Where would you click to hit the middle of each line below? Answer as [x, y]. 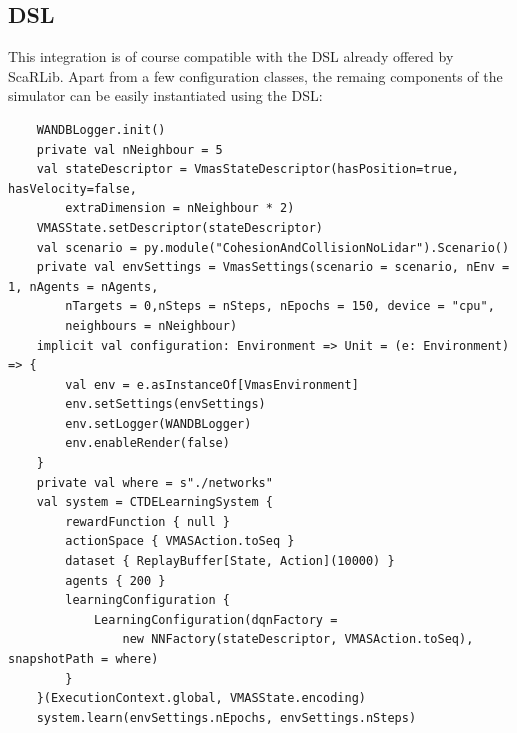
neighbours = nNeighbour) [151, 325]
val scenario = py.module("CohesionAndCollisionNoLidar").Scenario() [273, 247]
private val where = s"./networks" [154, 482]
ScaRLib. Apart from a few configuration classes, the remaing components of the [255, 75]
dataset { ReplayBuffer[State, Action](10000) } [230, 561]
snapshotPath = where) [83, 659]
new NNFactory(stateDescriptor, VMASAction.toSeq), [298, 639]
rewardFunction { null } [147, 521]
